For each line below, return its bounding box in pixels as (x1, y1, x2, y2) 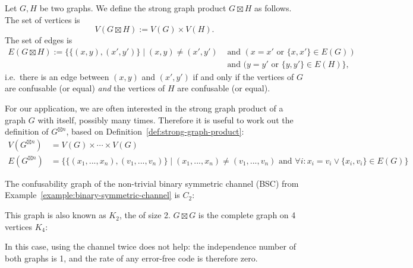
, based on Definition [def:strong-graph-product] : (66, 125, 244, 138)
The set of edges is (5, 34, 72, 46)
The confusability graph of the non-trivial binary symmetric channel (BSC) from (5, 177, 299, 189)
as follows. (254, 2, 292, 14)
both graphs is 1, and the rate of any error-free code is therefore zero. (5, 251, 258, 264)
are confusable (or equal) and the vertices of (5, 82, 165, 94)
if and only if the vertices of (193, 70, 294, 82)
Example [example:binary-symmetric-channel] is (5, 189, 180, 201)
